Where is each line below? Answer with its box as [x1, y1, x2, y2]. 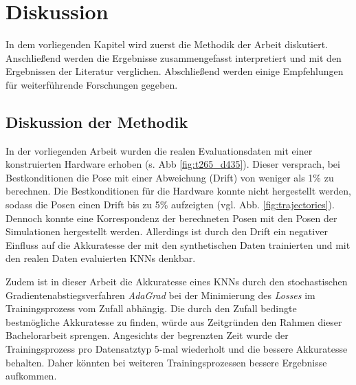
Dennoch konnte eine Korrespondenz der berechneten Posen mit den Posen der [5, 210, 337, 225]
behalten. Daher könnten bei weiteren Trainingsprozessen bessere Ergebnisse [5, 355, 327, 369]
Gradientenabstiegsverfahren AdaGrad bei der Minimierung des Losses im [5, 287, 315, 302]
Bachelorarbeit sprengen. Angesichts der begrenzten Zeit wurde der [5, 328, 289, 342]
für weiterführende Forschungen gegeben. [5, 77, 178, 91]
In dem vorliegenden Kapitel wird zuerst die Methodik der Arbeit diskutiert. [5, 37, 329, 52]
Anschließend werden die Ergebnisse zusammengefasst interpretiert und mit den [5, 50, 342, 65]
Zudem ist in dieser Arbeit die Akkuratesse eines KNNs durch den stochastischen [5, 274, 348, 289]
